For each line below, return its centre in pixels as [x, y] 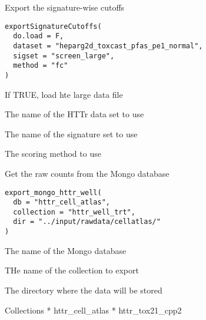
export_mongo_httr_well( [53, 192]
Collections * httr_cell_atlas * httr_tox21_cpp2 [93, 310]
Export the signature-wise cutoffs [65, 7]
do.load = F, [39, 36]
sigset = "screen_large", [64, 56]
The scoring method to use [53, 154]
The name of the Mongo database [66, 250]
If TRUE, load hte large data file [64, 94]
